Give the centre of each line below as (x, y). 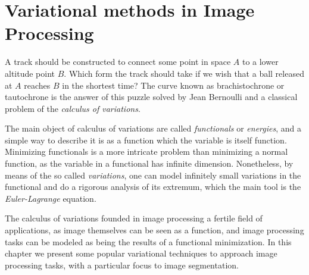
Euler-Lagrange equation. (51, 198)
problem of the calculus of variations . (73, 108)
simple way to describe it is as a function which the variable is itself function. (146, 140)
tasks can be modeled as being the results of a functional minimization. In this (148, 241)
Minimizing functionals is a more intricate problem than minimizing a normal (146, 151)
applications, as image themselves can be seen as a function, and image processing (154, 230)
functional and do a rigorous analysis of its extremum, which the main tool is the (153, 187)
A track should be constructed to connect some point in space (118, 62)
